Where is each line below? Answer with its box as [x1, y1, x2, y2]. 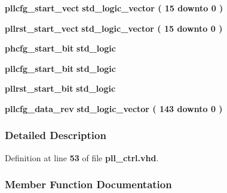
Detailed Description [5, 128, 106, 143]
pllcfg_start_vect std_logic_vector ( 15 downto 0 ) [5, 2, 223, 14]
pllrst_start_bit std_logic [5, 82, 116, 95]
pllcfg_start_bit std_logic [5, 62, 116, 74]
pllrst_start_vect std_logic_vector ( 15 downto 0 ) [5, 22, 223, 34]
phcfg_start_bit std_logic [5, 42, 116, 55]
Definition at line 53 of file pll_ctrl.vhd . [5, 151, 159, 164]
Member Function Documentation [5, 177, 172, 192]
